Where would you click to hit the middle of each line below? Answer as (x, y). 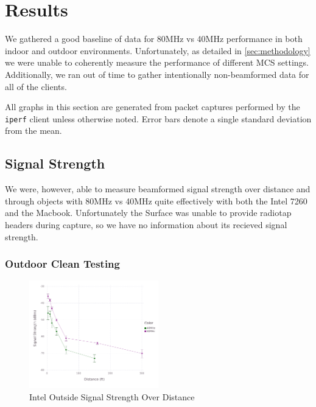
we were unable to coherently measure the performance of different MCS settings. (157, 62)
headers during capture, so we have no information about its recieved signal (146, 224)
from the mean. (33, 130)
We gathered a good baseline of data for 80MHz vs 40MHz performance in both (154, 39)
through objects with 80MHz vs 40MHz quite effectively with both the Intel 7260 (156, 200)
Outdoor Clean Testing (62, 264)
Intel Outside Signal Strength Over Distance (112, 396)
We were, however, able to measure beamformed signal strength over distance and (158, 189)
